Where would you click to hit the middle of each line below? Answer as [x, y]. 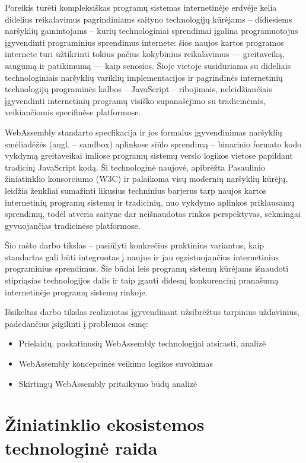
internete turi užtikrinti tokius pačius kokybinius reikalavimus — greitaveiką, [145, 54]
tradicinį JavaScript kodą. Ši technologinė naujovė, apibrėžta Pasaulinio [135, 167]
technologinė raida [81, 447]
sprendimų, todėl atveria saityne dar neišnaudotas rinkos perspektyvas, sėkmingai [153, 214]
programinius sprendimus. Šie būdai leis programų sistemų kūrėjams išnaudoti [147, 268]
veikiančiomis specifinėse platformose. [73, 112]
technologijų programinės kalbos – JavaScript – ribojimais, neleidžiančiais [138, 89]
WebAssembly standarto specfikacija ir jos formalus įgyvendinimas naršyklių [144, 132]
